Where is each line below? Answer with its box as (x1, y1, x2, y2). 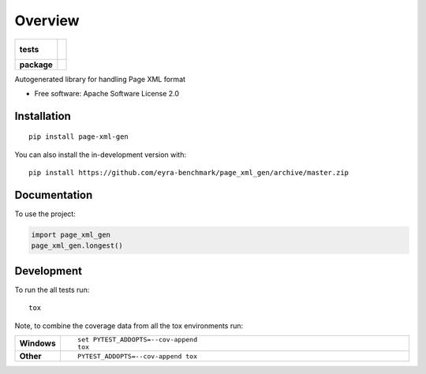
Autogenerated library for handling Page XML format (14, 74, 185, 84)
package (19, 59, 53, 70)
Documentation (14, 188, 93, 201)
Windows (19, 338, 56, 349)
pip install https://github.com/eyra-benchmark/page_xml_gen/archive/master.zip (28, 168, 349, 178)
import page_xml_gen (31, 230, 110, 240)
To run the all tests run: (14, 285, 90, 294)
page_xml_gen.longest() (31, 241, 124, 250)
